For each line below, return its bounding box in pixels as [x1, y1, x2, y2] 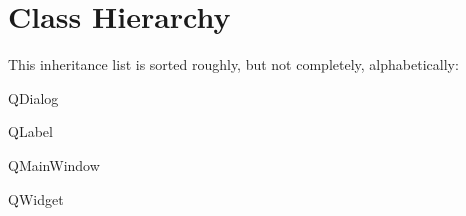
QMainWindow [8, 154, 100, 175]
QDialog [8, 87, 59, 108]
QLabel [8, 121, 53, 142]
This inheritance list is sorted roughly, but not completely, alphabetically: [8, 54, 459, 75]
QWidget [8, 188, 64, 209]
